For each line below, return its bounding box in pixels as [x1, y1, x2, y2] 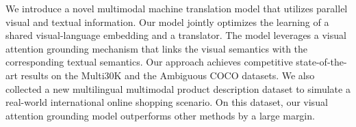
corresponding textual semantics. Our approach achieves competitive [5, 55, 293, 69]
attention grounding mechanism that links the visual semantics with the [5, 41, 308, 55]
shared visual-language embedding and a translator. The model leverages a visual [5, 28, 346, 42]
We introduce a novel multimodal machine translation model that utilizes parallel [5, 1, 348, 15]
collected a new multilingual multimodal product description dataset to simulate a [5, 81, 351, 96]
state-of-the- [296, 55, 347, 69]
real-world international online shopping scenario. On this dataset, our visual [5, 95, 328, 109]
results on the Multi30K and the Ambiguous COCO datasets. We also [21, 68, 315, 82]
